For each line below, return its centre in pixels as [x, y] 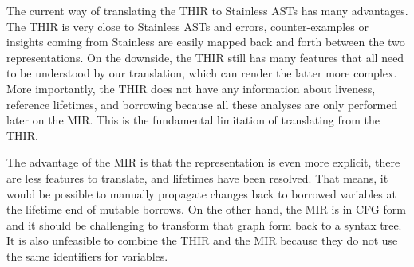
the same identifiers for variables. [87, 255]
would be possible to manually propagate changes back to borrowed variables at [201, 193]
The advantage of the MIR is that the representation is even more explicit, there [203, 162]
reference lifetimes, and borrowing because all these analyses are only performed [202, 104]
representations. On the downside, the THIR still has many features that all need [205, 57]
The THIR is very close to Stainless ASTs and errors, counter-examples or [187, 26]
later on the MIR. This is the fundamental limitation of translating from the [193, 120]
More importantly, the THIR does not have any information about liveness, [191, 88]
